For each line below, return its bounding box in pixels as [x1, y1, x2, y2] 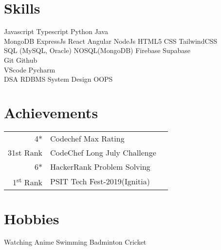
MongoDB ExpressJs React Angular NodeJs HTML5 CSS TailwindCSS [4, 36, 218, 46]
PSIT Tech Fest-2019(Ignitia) [50, 176, 150, 187]
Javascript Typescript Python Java [4, 26, 108, 36]
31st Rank [8, 146, 42, 158]
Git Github [4, 54, 37, 65]
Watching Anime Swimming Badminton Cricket [4, 237, 147, 247]
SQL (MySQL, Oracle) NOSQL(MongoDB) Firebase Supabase [4, 45, 190, 55]
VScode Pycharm [4, 64, 55, 74]
